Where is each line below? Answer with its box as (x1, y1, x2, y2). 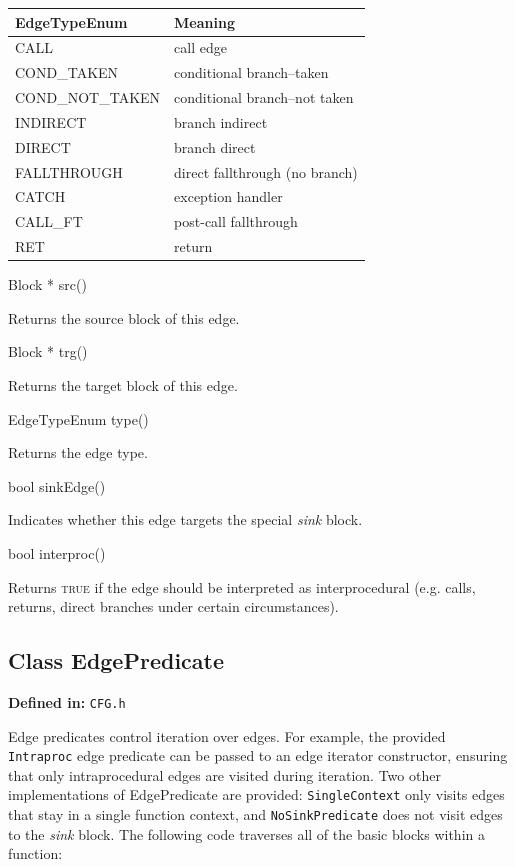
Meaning (174, 11, 235, 32)
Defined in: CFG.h (8, 691, 126, 712)
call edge (174, 37, 227, 58)
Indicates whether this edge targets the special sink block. (8, 509, 363, 530)
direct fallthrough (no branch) (174, 161, 358, 182)
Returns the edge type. (8, 442, 148, 463)
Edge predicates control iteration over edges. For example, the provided (8, 725, 446, 746)
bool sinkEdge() (8, 475, 106, 496)
